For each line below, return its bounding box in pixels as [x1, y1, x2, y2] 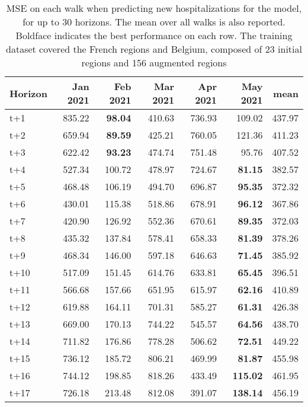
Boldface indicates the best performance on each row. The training [15, 28, 293, 42]
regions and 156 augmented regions [81, 56, 227, 69]
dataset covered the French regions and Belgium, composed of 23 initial [6, 42, 302, 56]
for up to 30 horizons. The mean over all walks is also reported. [23, 15, 285, 28]
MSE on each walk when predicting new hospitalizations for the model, [6, 1, 302, 15]
